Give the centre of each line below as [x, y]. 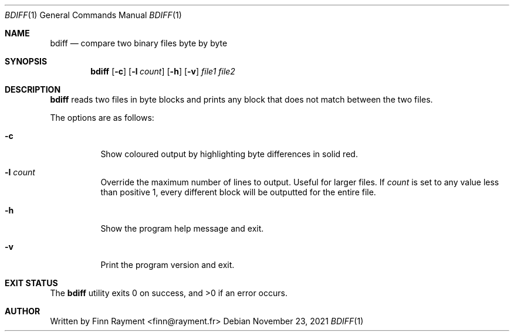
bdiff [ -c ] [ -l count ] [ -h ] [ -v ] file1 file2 [163, 71]
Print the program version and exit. [168, 265]
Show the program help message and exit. [182, 228]
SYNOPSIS [26, 61]
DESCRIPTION [33, 89]
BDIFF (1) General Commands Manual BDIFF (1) [93, 15]
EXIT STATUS [31, 283]
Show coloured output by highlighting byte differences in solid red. [229, 154]
